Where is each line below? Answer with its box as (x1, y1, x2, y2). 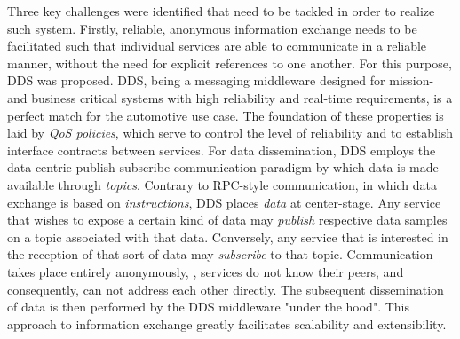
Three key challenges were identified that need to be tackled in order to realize (7, 2, 435, 20)
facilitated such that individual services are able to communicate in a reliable (7, 36, 427, 55)
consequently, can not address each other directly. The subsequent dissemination (7, 280, 444, 298)
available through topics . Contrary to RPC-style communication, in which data (7, 175, 438, 193)
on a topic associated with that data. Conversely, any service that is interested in (7, 227, 448, 246)
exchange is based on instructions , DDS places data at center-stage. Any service (7, 193, 441, 211)
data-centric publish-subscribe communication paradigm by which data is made (7, 158, 439, 177)
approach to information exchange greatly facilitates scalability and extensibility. (7, 314, 447, 333)
